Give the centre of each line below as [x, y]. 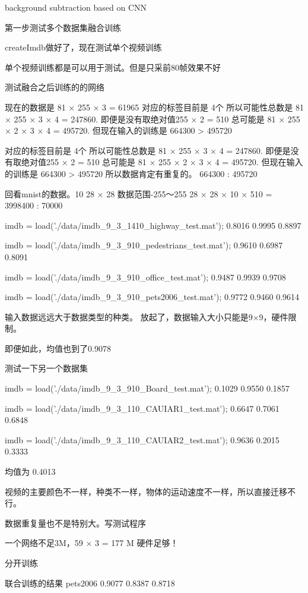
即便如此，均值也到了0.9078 [58, 348]
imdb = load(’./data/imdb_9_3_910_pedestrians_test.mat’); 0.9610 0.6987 [144, 245]
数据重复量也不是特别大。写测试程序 [75, 523]
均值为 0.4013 [30, 471]
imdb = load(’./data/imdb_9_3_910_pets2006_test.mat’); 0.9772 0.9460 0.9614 [152, 297]
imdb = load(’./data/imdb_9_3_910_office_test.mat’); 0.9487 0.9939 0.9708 [145, 277]
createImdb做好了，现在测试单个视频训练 [83, 47]
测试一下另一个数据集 [46, 368]
